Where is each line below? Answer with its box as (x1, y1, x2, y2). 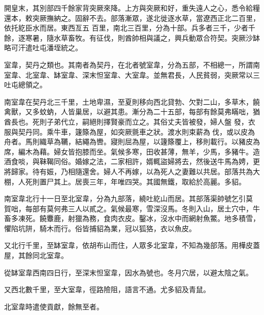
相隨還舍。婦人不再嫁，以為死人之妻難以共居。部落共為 (68, 166, 253, 176)
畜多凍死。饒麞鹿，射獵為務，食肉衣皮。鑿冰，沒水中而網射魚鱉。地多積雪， (4, 213, 260, 224)
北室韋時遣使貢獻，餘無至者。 (4, 301, 104, 311)
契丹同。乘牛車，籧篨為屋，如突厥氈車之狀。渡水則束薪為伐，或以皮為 (18, 126, 255, 137)
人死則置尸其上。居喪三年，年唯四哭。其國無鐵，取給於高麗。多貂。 (18, 176, 246, 186)
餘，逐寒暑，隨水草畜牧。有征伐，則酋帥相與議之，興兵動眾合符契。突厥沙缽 (4, 32, 260, 43)
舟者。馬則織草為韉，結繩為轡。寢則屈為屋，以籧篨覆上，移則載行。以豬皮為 (4, 136, 260, 147)
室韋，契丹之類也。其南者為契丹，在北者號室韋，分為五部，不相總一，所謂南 (4, 59, 260, 70)
